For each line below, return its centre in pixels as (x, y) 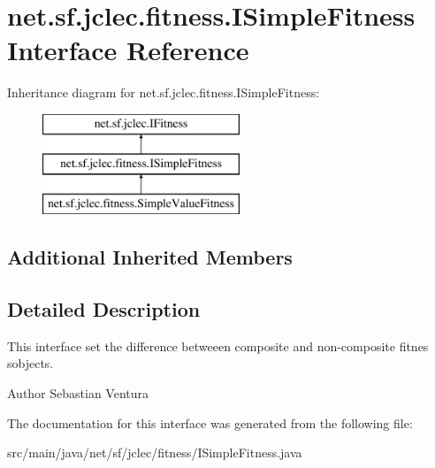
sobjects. (31, 363)
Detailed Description (104, 309)
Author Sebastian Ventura (78, 393)
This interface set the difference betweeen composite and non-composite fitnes (218, 345)
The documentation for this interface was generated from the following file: (210, 422)
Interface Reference (128, 50)
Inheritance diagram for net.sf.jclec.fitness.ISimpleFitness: (164, 92)
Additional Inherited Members (150, 257)
